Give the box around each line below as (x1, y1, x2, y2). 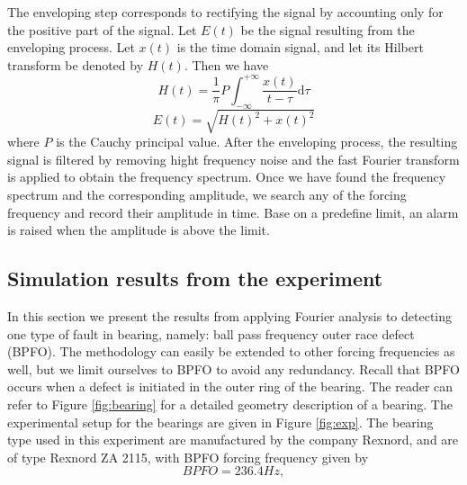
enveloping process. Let (7, 38, 135, 57)
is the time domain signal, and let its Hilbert (176, 38, 424, 57)
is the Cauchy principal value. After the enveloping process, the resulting (56, 132, 458, 151)
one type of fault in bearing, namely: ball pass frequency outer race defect (7, 324, 415, 343)
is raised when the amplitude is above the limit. (7, 220, 270, 239)
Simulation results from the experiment (7, 265, 383, 292)
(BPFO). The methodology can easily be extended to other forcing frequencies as (7, 342, 455, 361)
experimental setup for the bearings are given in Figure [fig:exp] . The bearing (7, 412, 434, 431)
